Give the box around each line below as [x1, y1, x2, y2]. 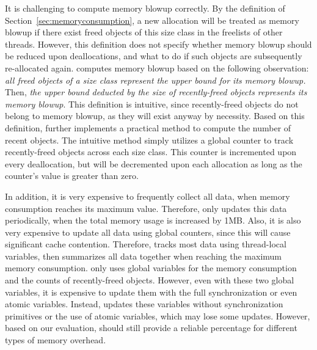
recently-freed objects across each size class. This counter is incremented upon [5, 145, 297, 158]
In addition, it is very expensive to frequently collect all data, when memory [5, 189, 290, 202]
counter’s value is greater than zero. [5, 169, 139, 182]
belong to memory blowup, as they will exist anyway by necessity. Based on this [5, 109, 305, 122]
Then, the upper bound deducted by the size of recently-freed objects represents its [5, 86, 307, 98]
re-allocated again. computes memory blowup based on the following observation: [5, 61, 309, 74]
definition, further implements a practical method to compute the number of [5, 121, 291, 134]
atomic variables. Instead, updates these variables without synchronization [5, 297, 283, 310]
